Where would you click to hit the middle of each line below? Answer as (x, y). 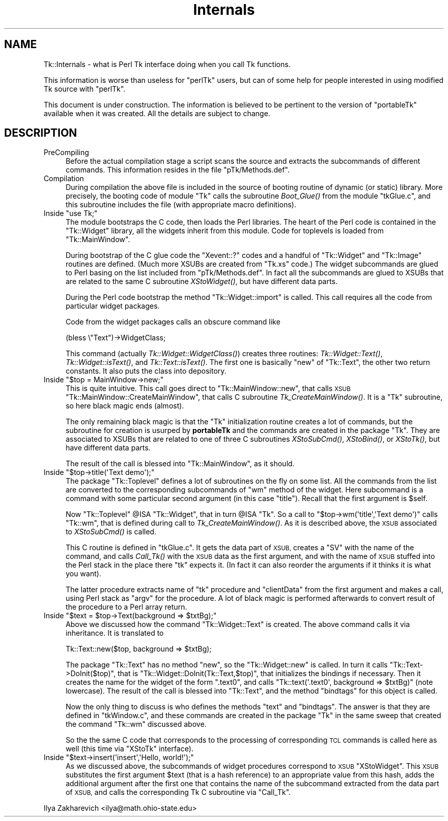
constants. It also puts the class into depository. (146, 371)
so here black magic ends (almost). (125, 406)
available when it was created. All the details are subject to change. (157, 113)
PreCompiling (66, 153)
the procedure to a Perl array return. (126, 607)
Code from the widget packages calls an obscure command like (173, 322)
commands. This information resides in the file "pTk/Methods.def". (178, 170)
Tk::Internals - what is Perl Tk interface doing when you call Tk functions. (167, 64)
